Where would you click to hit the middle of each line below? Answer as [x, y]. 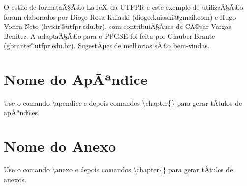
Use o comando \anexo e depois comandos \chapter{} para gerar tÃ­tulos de [119, 170]
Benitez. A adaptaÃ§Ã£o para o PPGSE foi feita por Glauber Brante [110, 36]
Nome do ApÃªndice [76, 79]
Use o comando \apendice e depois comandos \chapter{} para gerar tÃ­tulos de [123, 103]
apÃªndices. [22, 112]
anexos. [15, 179]
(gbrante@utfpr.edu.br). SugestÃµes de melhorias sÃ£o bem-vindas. [107, 45]
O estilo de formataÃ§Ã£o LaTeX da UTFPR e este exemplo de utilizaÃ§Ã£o [123, 7]
